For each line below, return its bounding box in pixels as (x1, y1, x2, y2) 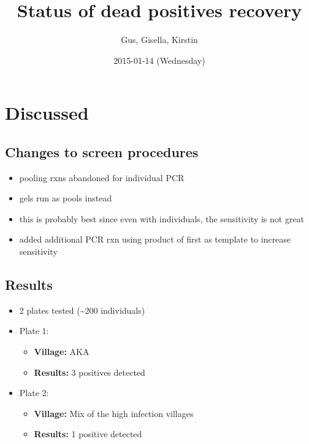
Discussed (5, 100, 89, 125)
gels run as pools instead (19, 192, 112, 204)
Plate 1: (19, 324, 49, 337)
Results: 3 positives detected (34, 365, 145, 378)
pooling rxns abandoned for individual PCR (19, 171, 185, 184)
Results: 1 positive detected (34, 427, 142, 440)
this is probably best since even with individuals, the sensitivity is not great (19, 212, 305, 225)
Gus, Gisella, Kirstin (121, 33, 198, 46)
